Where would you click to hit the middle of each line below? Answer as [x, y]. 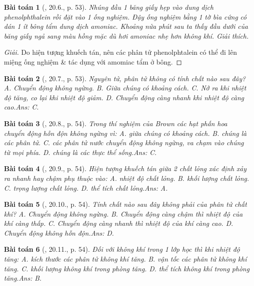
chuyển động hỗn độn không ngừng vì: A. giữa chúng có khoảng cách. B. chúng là [125, 133]
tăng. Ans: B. [23, 278]
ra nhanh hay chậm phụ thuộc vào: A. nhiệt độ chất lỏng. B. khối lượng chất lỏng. [127, 178]
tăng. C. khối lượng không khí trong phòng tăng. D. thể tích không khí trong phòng [127, 268]
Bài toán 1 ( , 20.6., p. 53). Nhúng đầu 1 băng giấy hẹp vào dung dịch [109, 7]
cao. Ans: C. [21, 107]
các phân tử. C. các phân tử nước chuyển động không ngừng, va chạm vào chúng [124, 143]
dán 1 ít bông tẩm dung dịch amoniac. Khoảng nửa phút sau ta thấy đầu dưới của [126, 26]
